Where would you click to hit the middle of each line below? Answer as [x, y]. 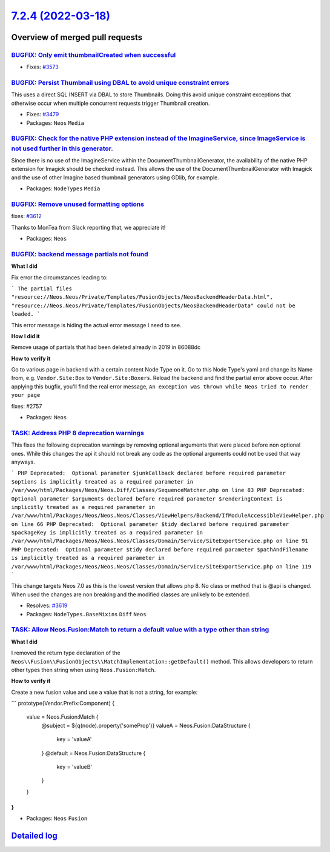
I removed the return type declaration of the [66, 653]
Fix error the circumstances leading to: [60, 277]
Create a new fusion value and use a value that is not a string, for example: [104, 692]
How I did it [25, 336]
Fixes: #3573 [42, 67]
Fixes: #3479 [43, 115]
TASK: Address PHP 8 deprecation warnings [78, 433]
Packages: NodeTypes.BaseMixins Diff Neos [86, 614]
